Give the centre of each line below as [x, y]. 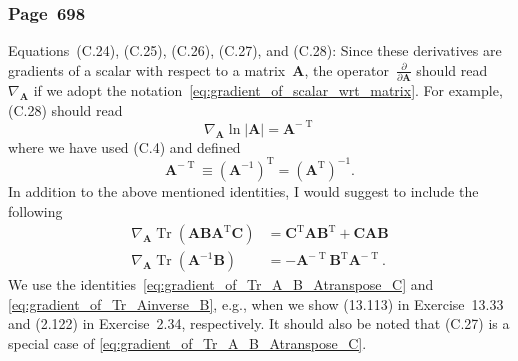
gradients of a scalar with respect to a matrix [147, 69]
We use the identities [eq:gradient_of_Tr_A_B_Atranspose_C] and [221, 284]
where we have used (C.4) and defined [124, 146]
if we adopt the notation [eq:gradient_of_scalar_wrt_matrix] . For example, [268, 90]
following [35, 210]
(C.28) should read [65, 109]
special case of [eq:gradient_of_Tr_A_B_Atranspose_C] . [187, 342]
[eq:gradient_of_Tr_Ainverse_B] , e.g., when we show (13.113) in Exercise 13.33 [256, 303]
